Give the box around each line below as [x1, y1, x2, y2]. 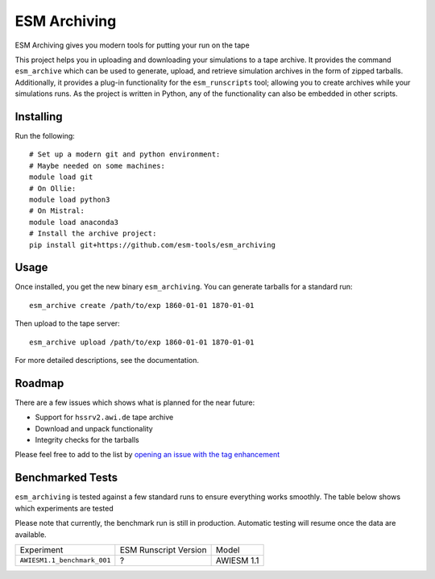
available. [14, 529, 48, 539]
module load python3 [29, 194, 110, 204]
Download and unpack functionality [35, 423, 153, 433]
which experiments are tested [14, 503, 114, 513]
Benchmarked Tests [14, 471, 118, 485]
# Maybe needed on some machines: [29, 161, 165, 170]
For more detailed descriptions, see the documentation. [14, 356, 200, 364]
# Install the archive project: [29, 229, 157, 238]
